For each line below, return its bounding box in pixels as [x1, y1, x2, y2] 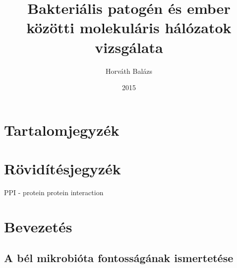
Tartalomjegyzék [4, 119, 119, 140]
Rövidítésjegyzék [4, 159, 121, 179]
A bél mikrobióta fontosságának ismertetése [4, 250, 234, 266]
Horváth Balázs [105, 65, 153, 76]
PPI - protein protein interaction [4, 187, 104, 197]
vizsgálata [95, 37, 163, 57]
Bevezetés [4, 216, 72, 236]
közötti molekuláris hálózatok [26, 17, 232, 38]
